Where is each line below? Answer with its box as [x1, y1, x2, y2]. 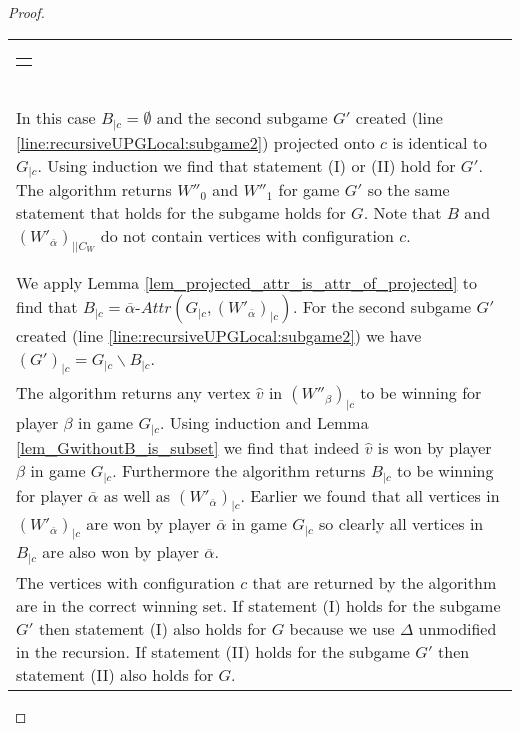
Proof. [8, 2, 45, 22]
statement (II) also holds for [16, 663, 214, 687]
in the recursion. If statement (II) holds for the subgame [16, 640, 410, 664]
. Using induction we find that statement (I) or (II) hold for [37, 153, 456, 177]
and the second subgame [156, 105, 328, 129]
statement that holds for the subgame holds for [16, 201, 346, 225]
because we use [289, 617, 395, 641]
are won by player [86, 512, 211, 536]
